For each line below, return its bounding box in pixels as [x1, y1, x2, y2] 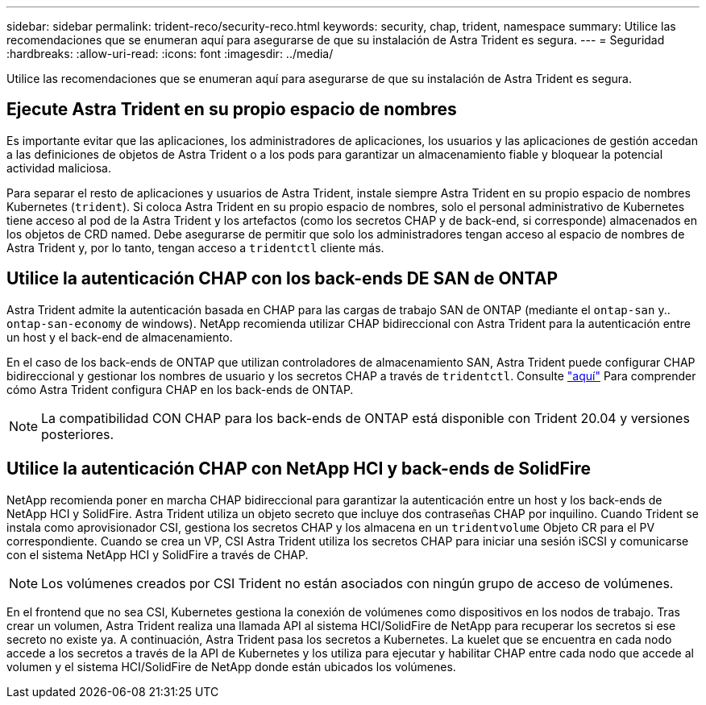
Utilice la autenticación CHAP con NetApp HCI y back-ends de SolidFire [6, 458, 591, 479]
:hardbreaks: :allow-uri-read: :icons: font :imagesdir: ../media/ [6, 47, 334, 60]
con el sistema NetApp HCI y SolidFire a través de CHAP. [6, 547, 309, 562]
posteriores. [41, 425, 114, 442]
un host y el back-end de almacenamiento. [6, 330, 233, 344]
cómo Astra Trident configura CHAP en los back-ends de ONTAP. [6, 382, 354, 396]
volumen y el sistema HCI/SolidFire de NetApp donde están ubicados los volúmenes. [6, 659, 456, 674]
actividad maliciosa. [6, 160, 112, 175]
